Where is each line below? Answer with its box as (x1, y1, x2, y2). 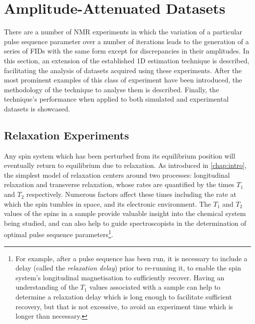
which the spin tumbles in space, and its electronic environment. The (4, 198, 211, 209)
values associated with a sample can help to (89, 282, 221, 292)
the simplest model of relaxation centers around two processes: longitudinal (4, 169, 230, 180)
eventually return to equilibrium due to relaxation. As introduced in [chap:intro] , (4, 160, 247, 170)
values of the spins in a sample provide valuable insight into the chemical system (4, 208, 246, 218)
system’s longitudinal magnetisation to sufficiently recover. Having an (15, 272, 225, 282)
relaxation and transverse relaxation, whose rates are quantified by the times (4, 179, 234, 189)
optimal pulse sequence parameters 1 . (4, 228, 113, 240)
